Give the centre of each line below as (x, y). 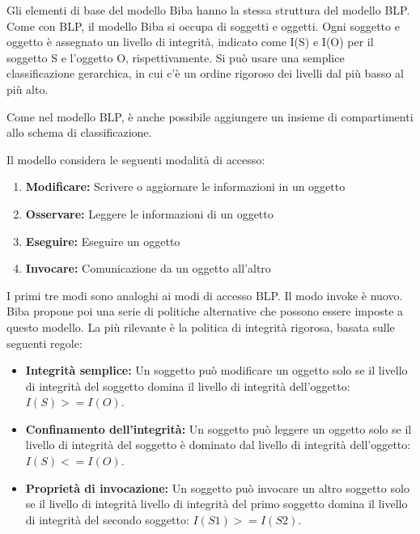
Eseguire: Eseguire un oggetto (103, 241)
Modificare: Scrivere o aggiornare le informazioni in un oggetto (185, 186)
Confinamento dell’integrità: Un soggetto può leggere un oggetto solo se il (218, 428)
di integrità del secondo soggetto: (107, 519)
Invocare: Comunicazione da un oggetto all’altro (148, 268)
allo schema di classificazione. (79, 132)
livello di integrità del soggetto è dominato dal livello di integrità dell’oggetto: (218, 445)
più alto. (28, 89)
